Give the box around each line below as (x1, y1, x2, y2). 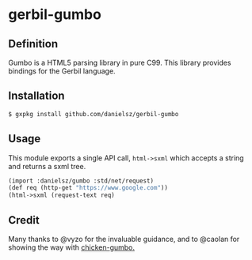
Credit (8, 213, 40, 227)
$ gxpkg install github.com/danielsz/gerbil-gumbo (8, 110, 179, 118)
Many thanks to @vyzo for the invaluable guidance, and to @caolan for (8, 234, 240, 243)
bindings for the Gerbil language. (8, 66, 116, 76)
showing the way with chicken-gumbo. (8, 243, 136, 252)
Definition (8, 37, 58, 51)
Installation (8, 89, 65, 103)
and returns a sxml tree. (8, 161, 86, 171)
